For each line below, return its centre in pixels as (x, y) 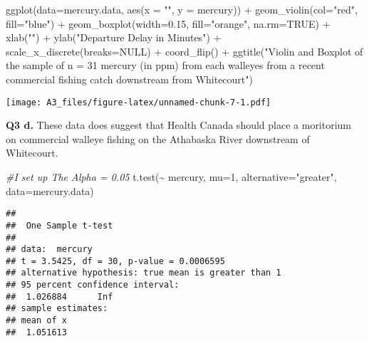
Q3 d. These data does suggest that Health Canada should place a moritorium (179, 125)
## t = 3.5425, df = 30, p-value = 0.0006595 (115, 261)
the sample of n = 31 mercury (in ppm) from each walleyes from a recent (165, 65)
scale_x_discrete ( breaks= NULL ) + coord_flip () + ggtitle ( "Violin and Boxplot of (184, 51)
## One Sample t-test (59, 225)
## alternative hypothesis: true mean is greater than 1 (144, 273)
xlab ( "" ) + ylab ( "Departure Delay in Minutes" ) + (114, 37)
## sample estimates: (57, 309)
